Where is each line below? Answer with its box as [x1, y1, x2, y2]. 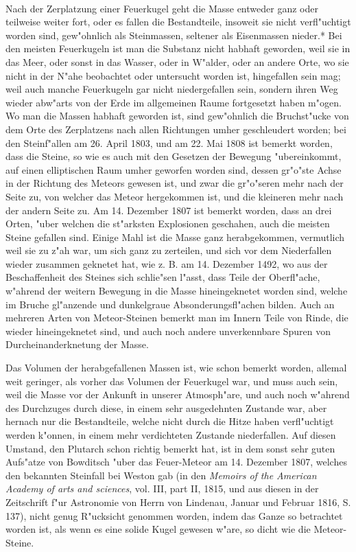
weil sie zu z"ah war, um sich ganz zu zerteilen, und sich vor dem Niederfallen [5, 243, 332, 257]
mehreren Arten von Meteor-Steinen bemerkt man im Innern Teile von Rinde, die [5, 310, 348, 325]
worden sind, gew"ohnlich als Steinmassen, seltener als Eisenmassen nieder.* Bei [5, 27, 342, 42]
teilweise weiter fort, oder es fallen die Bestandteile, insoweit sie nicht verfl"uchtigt [5, 14, 351, 29]
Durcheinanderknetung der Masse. [5, 337, 149, 352]
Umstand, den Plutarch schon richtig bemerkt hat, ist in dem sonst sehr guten [5, 441, 335, 455]
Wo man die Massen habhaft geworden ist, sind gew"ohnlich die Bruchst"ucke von [5, 108, 349, 123]
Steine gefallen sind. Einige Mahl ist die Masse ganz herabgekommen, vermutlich [5, 229, 345, 244]
